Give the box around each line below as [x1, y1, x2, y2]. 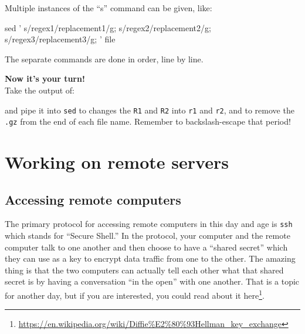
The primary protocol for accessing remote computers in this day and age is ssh [5, 218, 293, 230]
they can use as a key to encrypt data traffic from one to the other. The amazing [5, 252, 296, 265]
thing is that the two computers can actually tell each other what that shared [5, 263, 284, 276]
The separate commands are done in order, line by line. [5, 52, 204, 65]
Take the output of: [5, 83, 75, 96]
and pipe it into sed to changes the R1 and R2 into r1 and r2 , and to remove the [5, 103, 294, 116]
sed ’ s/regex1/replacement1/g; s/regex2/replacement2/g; [5, 21, 211, 34]
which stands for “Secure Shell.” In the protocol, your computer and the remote [5, 229, 290, 242]
